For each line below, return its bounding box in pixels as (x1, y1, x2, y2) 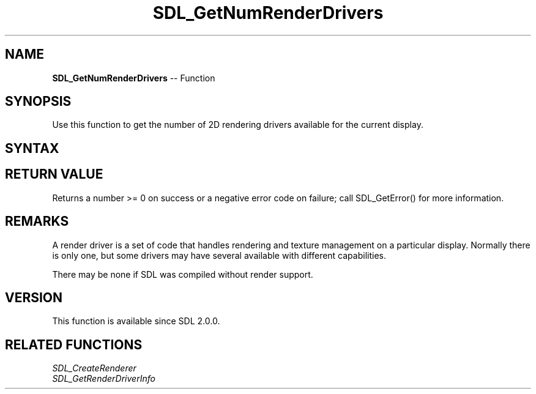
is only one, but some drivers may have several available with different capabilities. (52, 250, 386, 261)
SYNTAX (5, 140, 59, 156)
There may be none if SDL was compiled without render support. (52, 269, 313, 280)
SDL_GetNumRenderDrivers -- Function (52, 72, 215, 83)
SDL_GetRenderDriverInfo (52, 373, 155, 384)
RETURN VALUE (5, 166, 103, 182)
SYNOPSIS (5, 94, 72, 110)
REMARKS (5, 214, 69, 229)
